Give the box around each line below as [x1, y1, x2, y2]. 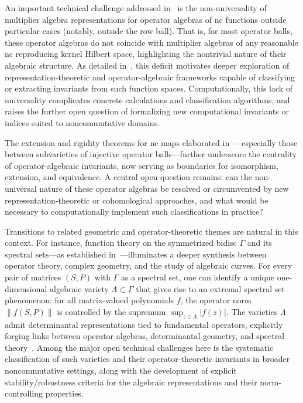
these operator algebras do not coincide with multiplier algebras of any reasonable [5, 36, 298, 48]
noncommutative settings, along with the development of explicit [5, 364, 237, 377]
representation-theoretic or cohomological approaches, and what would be [5, 194, 268, 206]
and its [247, 236, 272, 249]
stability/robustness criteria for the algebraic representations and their [5, 375, 257, 388]
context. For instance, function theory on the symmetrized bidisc [5, 236, 237, 249]
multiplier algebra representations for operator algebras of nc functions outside [5, 13, 287, 25]
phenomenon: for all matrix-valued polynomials [5, 294, 174, 306]
